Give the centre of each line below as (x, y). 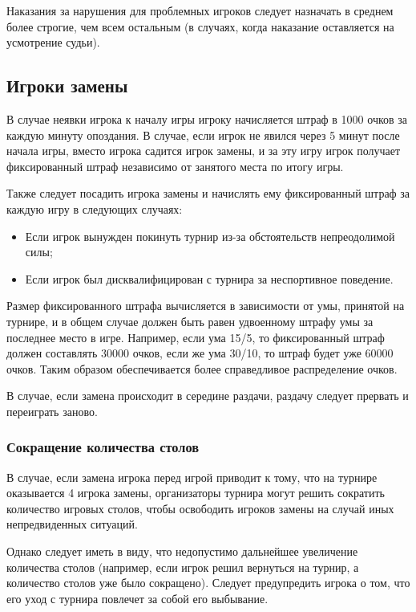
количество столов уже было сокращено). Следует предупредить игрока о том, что (208, 583)
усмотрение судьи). (53, 42)
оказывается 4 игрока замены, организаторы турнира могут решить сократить (196, 493)
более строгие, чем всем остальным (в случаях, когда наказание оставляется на (200, 26)
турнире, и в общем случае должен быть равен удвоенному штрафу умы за (190, 321)
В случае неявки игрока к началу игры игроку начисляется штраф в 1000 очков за (207, 118)
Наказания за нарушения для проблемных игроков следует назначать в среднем (200, 10)
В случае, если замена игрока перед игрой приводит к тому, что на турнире (192, 477)
